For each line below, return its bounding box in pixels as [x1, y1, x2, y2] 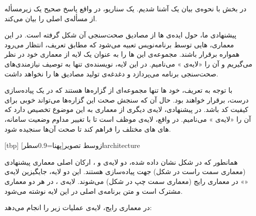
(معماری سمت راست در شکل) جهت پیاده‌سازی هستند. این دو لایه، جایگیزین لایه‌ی [4, 166, 246, 177]
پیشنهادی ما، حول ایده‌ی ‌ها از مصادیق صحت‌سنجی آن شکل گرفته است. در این [4, 30, 237, 40]
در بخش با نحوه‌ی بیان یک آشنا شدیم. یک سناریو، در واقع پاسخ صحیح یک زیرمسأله [4, 3, 247, 13]
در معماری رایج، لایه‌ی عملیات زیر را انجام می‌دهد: [4, 202, 152, 213]
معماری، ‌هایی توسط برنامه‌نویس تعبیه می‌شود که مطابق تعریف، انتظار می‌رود [4, 39, 234, 49]
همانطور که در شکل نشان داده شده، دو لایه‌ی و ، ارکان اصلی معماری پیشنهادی [4, 156, 238, 167]
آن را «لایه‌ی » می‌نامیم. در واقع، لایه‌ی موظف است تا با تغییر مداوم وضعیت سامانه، [4, 113, 251, 124]
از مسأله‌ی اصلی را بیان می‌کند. [4, 13, 97, 23]
